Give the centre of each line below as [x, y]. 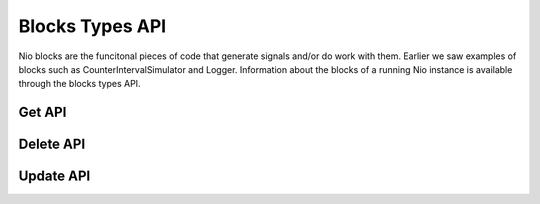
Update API [54, 176]
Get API [42, 112]
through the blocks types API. [79, 84]
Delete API [52, 144]
